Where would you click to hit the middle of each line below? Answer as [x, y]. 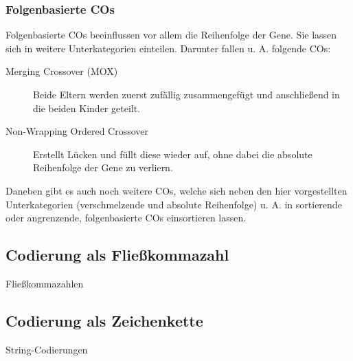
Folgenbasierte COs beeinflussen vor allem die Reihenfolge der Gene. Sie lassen [171, 35]
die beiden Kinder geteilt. [87, 108]
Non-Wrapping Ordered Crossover [77, 131]
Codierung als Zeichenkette [104, 320]
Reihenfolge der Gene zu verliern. [103, 167]
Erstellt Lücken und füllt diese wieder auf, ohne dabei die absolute [173, 154]
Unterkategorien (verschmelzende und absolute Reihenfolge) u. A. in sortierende [174, 204]
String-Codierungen [47, 349]
